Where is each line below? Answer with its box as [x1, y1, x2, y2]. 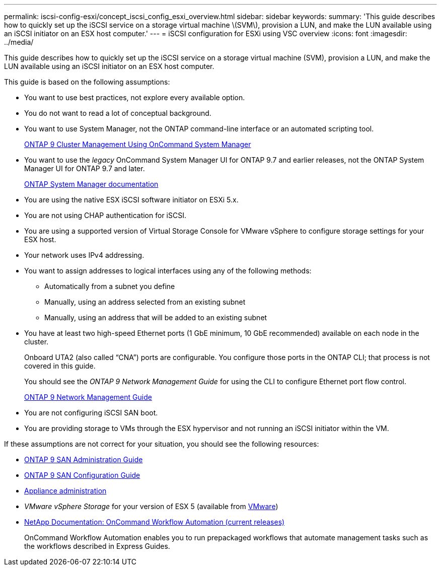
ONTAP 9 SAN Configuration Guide [24, 471, 140, 479]
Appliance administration [24, 486, 107, 495]
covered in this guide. [24, 362, 96, 370]
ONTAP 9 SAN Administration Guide [24, 455, 143, 464]
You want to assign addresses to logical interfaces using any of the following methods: [24, 266, 312, 275]
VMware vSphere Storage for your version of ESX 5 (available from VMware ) [24, 502, 278, 511]
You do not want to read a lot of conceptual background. [24, 109, 211, 117]
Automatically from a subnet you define [44, 282, 175, 291]
